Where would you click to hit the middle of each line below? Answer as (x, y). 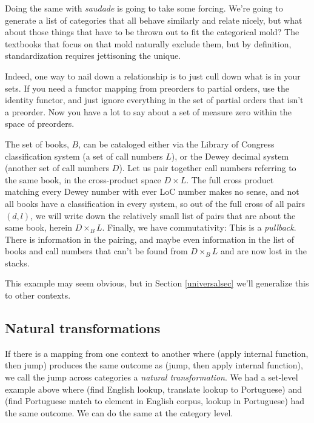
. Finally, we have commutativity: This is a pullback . (199, 227)
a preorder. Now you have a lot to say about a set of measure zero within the (148, 111)
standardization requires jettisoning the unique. (93, 56)
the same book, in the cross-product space (83, 179)
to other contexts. (38, 295)
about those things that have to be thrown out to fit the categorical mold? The (152, 32)
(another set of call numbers (57, 168)
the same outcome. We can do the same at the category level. (119, 412)
